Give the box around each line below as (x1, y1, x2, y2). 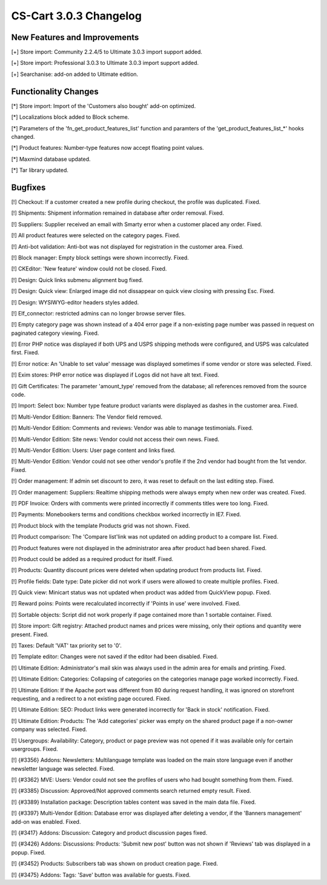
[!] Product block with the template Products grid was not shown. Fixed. (11, 522, 190, 529)
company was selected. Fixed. (11, 725, 87, 733)
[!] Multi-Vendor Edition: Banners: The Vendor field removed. (11, 413, 163, 420)
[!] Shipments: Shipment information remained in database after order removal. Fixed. (11, 209, 224, 217)
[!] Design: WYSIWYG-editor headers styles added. (11, 298, 139, 306)
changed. (11, 133, 35, 140)
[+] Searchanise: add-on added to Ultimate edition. (11, 70, 139, 78)
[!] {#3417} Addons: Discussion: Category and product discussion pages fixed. (11, 829, 208, 836)
